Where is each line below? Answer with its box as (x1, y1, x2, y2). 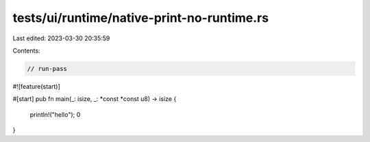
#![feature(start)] (12, 82, 61, 90)
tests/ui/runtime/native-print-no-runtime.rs (12, 10, 269, 25)
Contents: (12, 46, 40, 55)
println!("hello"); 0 (29, 110, 81, 119)
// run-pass (27, 65, 68, 72)
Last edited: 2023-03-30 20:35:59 (12, 34, 110, 42)
